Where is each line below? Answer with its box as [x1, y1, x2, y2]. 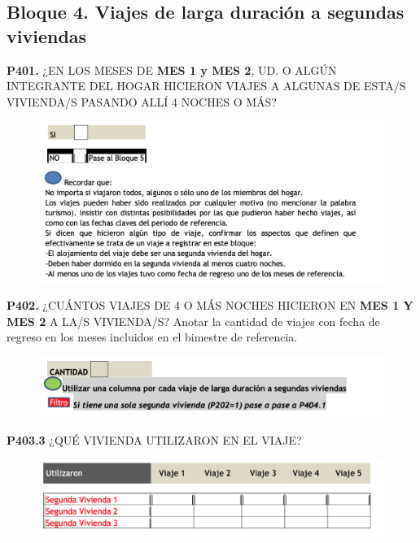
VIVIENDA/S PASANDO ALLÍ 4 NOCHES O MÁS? [7, 93, 277, 110]
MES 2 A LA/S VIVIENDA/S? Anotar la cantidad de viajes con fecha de [7, 312, 380, 329]
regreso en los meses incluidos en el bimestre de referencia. [7, 328, 298, 345]
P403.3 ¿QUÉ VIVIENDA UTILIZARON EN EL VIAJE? [7, 432, 302, 449]
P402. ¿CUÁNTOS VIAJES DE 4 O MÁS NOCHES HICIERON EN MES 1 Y [7, 297, 413, 314]
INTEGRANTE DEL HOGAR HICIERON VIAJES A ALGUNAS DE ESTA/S [7, 77, 406, 94]
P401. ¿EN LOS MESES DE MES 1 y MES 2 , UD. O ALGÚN [7, 61, 337, 78]
